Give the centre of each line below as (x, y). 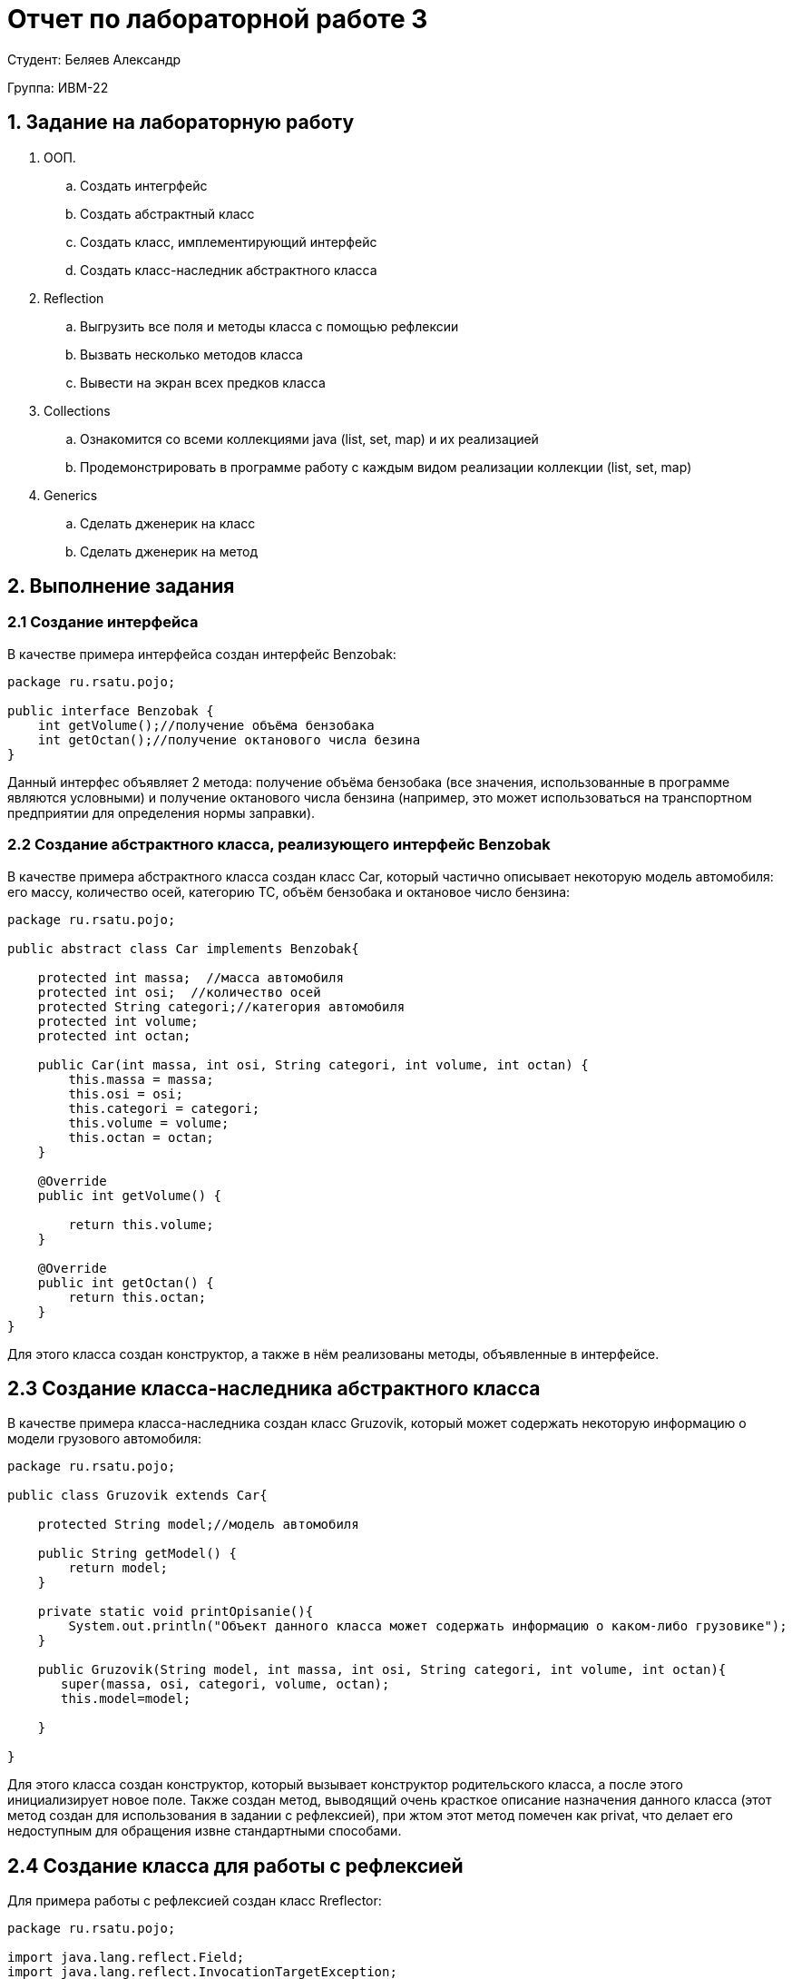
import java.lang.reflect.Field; (126, 1958)
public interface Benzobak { (111, 710)
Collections (77, 410)
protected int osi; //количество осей (179, 992)
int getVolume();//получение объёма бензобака (206, 725)
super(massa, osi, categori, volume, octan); (225, 1684)
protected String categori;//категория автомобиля (221, 1006)
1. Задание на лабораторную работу (181, 123)
